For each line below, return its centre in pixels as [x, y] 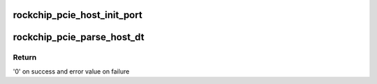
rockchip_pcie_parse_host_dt [79, 37]
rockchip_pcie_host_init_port [77, 15]
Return [25, 58]
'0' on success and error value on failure [71, 71]
